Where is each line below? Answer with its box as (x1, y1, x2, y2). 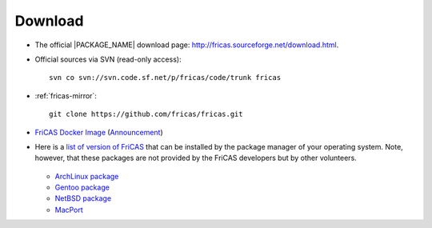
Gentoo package (54, 182, 110, 192)
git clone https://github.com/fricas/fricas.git (49, 110, 243, 119)
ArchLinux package (54, 171, 119, 181)
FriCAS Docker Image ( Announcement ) (34, 127, 163, 137)
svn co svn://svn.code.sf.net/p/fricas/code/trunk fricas (49, 73, 282, 82)
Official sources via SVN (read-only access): (34, 54, 182, 64)
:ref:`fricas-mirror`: (34, 90, 98, 100)
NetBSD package (54, 194, 112, 203)
